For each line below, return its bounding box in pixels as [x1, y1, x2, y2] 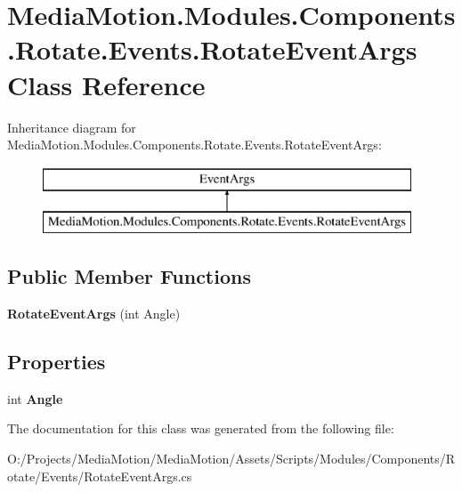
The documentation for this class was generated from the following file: [7, 419, 394, 438]
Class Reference [7, 66, 206, 102]
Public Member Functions [7, 262, 251, 290]
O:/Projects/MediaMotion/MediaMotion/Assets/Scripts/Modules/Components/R [7, 449, 456, 468]
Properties [7, 348, 106, 375]
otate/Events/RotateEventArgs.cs [7, 466, 192, 485]
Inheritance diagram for [7, 117, 136, 136]
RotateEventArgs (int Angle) [7, 304, 181, 323]
